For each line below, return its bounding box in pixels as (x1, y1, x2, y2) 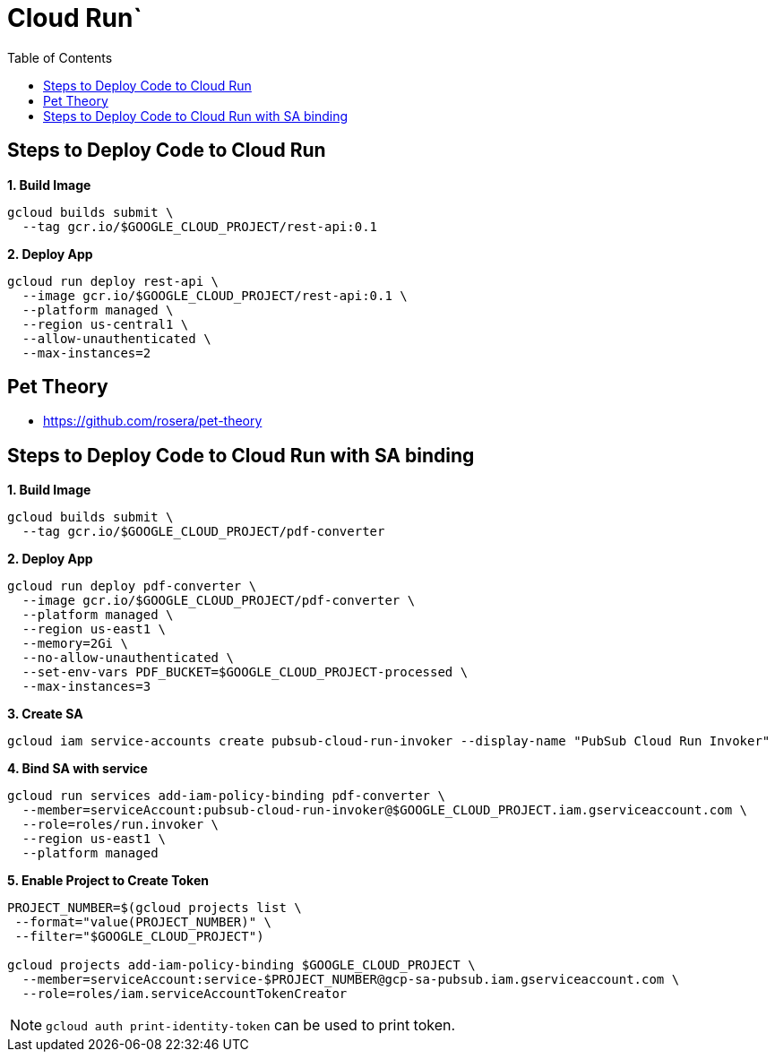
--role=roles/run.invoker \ (22, 817, 220, 832)
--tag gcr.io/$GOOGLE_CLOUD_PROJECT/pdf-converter (22, 524, 385, 539)
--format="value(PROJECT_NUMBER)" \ (14, 915, 272, 930)
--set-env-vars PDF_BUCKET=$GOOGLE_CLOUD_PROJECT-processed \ (22, 665, 469, 680)
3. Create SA (7, 706, 83, 722)
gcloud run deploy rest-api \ (7, 273, 220, 288)
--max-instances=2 (22, 345, 151, 360)
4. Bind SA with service (7, 761, 148, 777)
